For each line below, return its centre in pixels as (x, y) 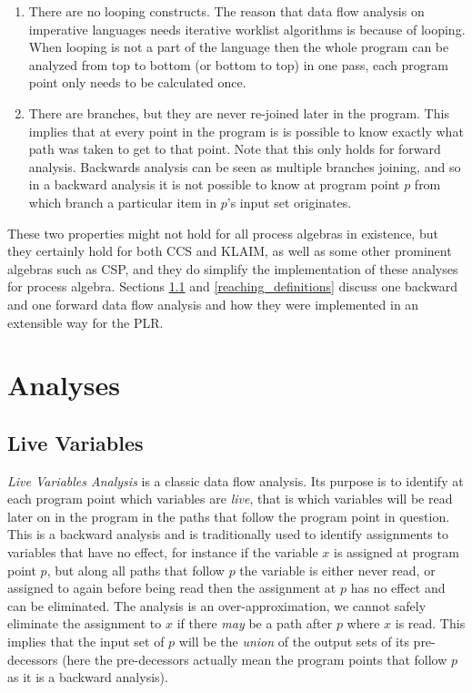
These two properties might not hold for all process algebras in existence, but (223, 233)
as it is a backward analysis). (88, 677)
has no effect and (398, 588)
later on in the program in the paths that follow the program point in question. (229, 516)
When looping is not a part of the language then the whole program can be (239, 47)
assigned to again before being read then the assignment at (172, 588)
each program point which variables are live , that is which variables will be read (230, 499)
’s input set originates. (289, 202)
